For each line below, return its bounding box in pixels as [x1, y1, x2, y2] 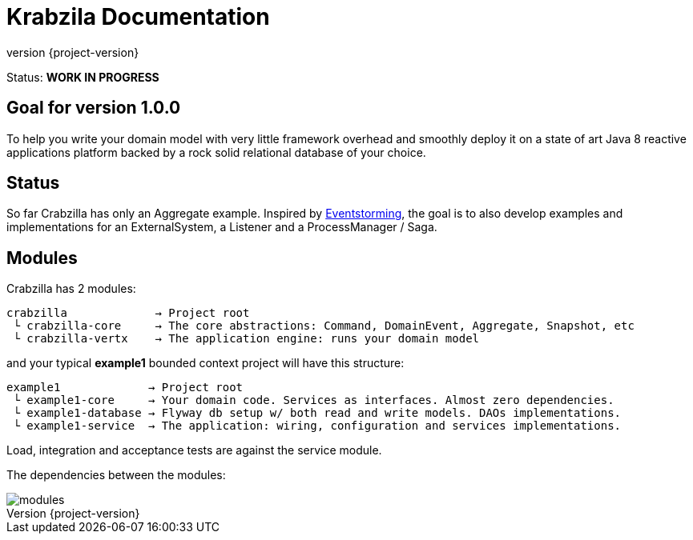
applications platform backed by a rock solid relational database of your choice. [6, 145, 426, 159]
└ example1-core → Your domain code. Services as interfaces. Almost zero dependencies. [13, 394, 614, 407]
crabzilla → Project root [6, 306, 250, 320]
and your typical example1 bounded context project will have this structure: [6, 356, 405, 370]
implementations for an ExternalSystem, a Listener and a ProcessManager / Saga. [6, 220, 437, 234]
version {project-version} [6, 45, 139, 59]
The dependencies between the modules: [6, 468, 226, 482]
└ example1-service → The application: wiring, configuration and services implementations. [13, 419, 622, 433]
